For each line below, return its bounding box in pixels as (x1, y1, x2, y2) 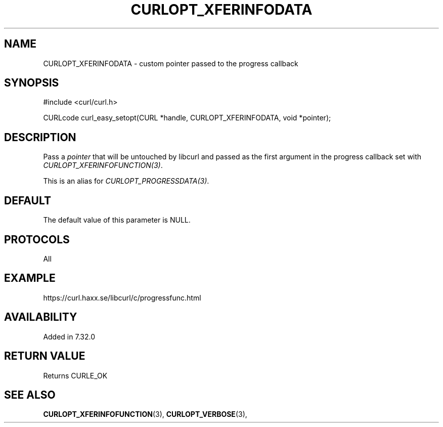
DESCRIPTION (4, 131, 76, 144)
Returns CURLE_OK (43, 371, 108, 380)
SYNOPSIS (4, 76, 59, 90)
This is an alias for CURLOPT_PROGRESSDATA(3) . (43, 177, 209, 186)
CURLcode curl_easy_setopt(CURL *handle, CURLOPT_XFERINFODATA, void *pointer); (43, 113, 331, 122)
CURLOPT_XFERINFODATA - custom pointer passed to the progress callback (43, 59, 298, 68)
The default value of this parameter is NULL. (43, 216, 191, 225)
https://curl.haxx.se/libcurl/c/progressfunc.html (43, 293, 201, 302)
